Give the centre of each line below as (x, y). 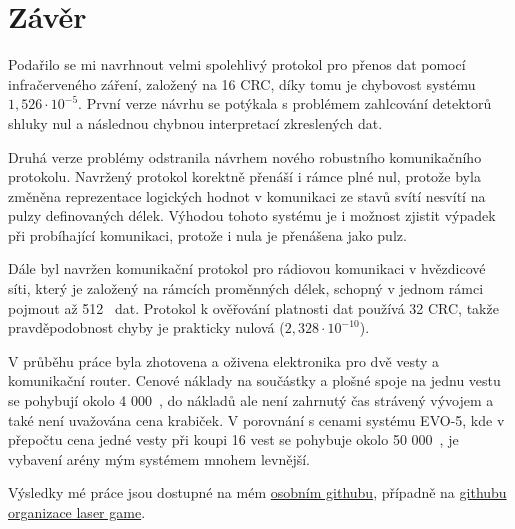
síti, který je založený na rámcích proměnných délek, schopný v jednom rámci (246, 288)
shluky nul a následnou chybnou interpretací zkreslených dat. (195, 122)
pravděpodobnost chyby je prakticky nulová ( (146, 327)
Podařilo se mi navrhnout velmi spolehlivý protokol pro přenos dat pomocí (237, 64)
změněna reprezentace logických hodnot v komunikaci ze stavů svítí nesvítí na (247, 195)
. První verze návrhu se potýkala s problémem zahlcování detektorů (285, 103)
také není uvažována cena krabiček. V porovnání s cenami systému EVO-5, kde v (256, 419)
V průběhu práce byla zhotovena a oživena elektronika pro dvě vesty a (224, 360)
